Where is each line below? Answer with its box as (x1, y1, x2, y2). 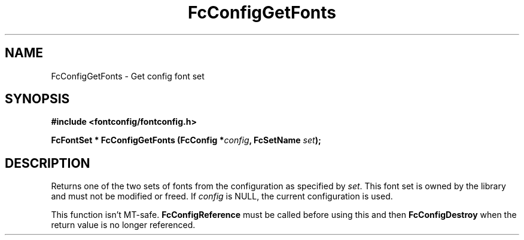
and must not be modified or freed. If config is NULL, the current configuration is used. (51, 191, 393, 202)
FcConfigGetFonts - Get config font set (51, 70, 205, 81)
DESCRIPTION (5, 155, 90, 171)
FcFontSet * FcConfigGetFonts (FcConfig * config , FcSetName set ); (51, 135, 321, 146)
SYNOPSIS (5, 91, 70, 107)
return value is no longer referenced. (51, 220, 196, 230)
